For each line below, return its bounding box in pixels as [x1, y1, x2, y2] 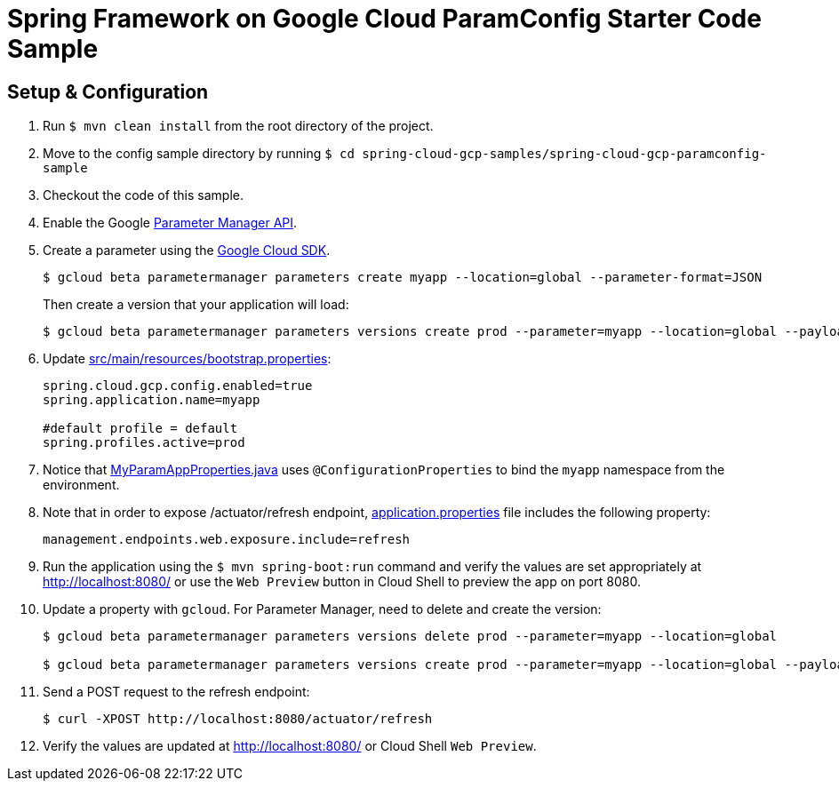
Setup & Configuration [7, 80, 209, 103]
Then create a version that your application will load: [43, 297, 349, 313]
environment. [43, 477, 120, 493]
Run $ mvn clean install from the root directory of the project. [43, 118, 434, 134]
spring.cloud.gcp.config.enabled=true [43, 378, 313, 394]
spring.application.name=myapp [43, 393, 260, 408]
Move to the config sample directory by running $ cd [43, 146, 355, 162]
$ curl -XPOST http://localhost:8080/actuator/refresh [43, 712, 433, 727]
